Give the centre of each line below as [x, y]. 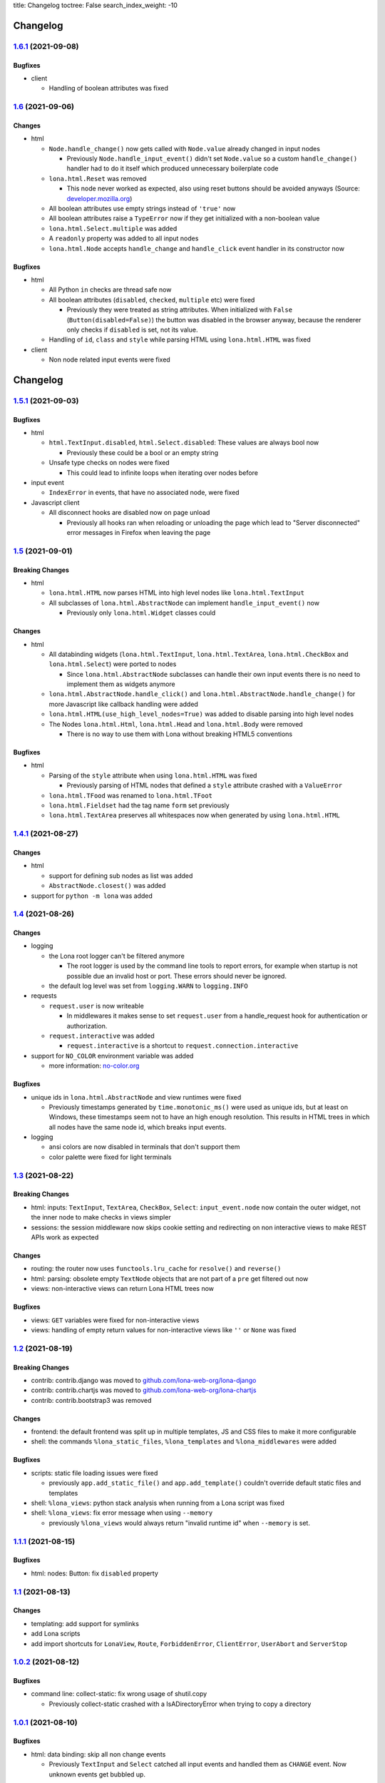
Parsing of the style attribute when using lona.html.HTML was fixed [153, 775]
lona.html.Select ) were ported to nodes [113, 664]
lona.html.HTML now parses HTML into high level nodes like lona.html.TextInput [176, 593]
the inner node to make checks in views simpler [101, 1217]
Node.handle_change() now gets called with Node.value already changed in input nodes [185, 148]
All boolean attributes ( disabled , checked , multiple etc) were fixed [152, 300]
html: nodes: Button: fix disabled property [94, 1573]
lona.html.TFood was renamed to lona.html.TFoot [131, 795]
